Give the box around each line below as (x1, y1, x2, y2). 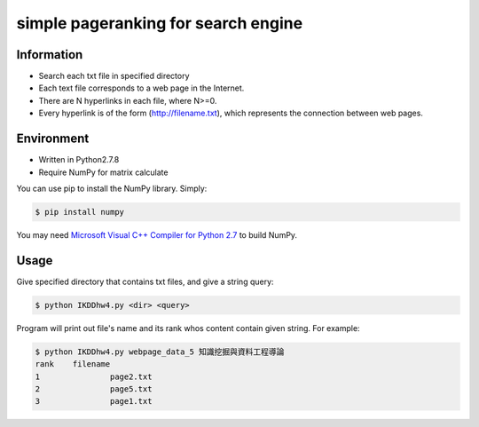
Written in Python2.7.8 (38, 154, 120, 165)
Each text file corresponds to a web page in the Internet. (38, 83, 245, 93)
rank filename (35, 360, 111, 369)
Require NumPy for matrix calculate (38, 167, 169, 178)
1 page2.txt (35, 371, 153, 382)
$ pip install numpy (35, 207, 124, 217)
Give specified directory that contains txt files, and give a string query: (16, 276, 274, 287)
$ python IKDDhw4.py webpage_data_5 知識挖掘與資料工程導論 (35, 346, 285, 357)
